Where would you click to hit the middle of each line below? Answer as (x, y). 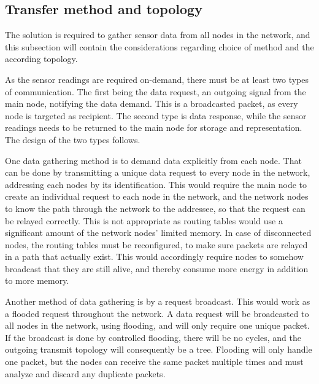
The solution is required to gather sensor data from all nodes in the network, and (158, 35)
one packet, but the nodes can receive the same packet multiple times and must (154, 362)
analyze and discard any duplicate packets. (85, 373)
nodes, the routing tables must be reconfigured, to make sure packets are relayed (156, 244)
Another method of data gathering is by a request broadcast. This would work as (158, 301)
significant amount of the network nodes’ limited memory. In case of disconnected (158, 233)
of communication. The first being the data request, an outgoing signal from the (156, 91)
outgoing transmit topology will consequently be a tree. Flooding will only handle (159, 349)
